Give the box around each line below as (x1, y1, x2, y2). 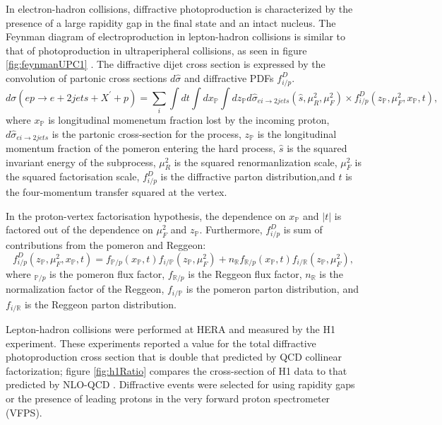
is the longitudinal (257, 126, 337, 141)
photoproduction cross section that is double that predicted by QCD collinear (6, 349, 342, 364)
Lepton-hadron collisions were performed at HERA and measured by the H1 (6, 322, 335, 337)
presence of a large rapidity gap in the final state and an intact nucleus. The (6, 15, 336, 30)
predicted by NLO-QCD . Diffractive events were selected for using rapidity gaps (6, 377, 355, 392)
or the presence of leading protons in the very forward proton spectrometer (6, 391, 330, 406)
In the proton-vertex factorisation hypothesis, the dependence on (6, 208, 286, 223)
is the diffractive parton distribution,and (160, 169, 335, 184)
